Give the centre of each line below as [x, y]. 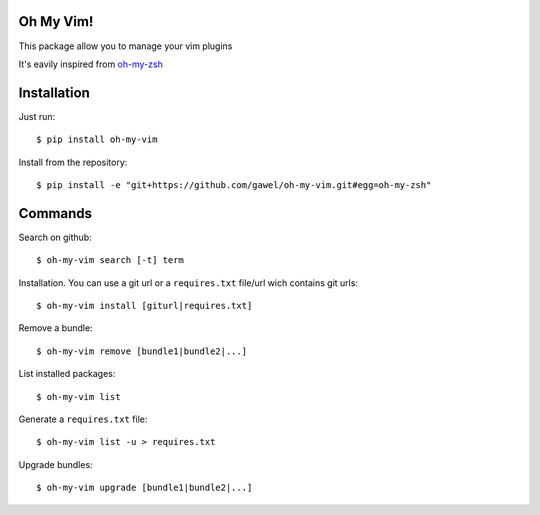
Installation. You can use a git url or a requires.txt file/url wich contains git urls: [188, 282]
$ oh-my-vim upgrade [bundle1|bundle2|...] [144, 488]
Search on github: [55, 237]
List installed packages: [67, 374]
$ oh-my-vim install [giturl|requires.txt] [144, 306]
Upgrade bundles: [56, 464]
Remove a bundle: [56, 328]
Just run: [37, 116]
